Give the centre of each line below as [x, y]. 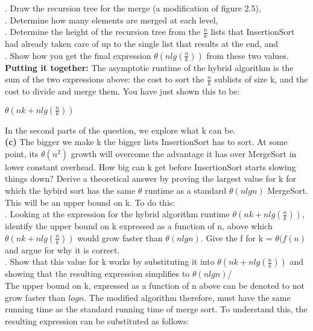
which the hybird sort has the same [70, 190]
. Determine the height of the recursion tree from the [103, 32]
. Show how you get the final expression [78, 55]
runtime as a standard [186, 190]
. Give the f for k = [236, 237]
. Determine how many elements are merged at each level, [112, 20]
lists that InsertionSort [253, 32]
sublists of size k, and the [261, 79]
